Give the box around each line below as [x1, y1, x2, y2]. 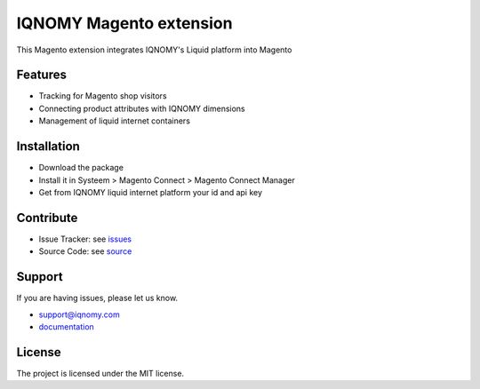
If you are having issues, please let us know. [16, 293, 178, 304]
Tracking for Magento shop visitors [38, 91, 168, 101]
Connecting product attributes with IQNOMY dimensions [38, 103, 246, 114]
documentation [38, 321, 95, 332]
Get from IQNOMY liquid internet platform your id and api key [38, 187, 262, 197]
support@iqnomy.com [38, 309, 120, 320]
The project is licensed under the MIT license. [16, 368, 185, 378]
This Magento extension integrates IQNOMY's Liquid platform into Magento [16, 44, 292, 55]
